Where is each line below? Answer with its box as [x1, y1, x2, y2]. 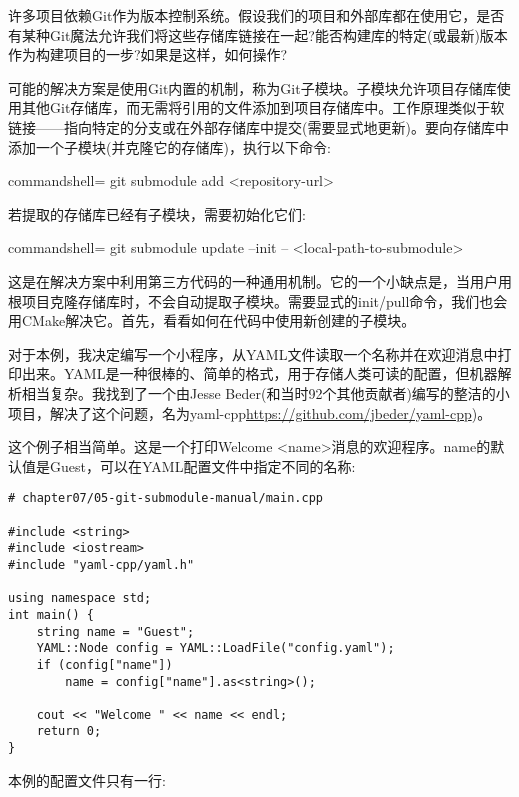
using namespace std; [8, 591, 152, 606]
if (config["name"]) [36, 657, 173, 672]
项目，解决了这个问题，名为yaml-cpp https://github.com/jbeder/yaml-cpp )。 [8, 402, 492, 423]
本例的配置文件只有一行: [8, 769, 166, 790]
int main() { [8, 607, 94, 622]
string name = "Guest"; [36, 624, 195, 639]
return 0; [36, 724, 102, 739]
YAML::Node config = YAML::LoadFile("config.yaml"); [36, 641, 395, 656]
